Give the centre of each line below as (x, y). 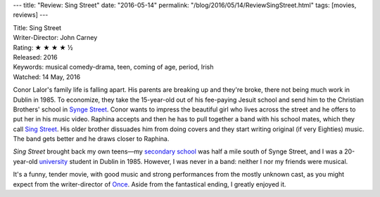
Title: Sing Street (37, 27)
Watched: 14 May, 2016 (47, 76)
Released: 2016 (35, 57)
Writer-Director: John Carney (55, 38)
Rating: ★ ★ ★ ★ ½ (43, 47)
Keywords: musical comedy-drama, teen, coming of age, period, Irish (113, 67)
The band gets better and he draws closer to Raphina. (91, 139)
